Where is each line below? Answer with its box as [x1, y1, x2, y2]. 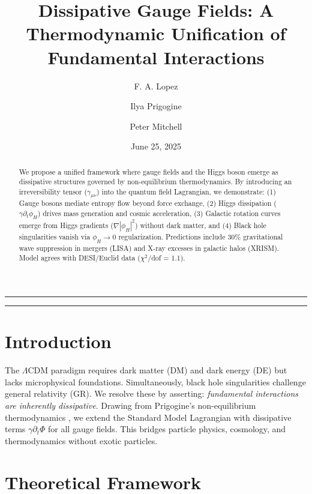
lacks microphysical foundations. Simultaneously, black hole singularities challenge [5, 375, 306, 388]
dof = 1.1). [151, 253, 185, 263]
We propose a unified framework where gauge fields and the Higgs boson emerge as [19, 166, 278, 176]
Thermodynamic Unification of [26, 21, 286, 46]
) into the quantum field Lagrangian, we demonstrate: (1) [97, 186, 276, 196]
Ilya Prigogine [130, 100, 182, 112]
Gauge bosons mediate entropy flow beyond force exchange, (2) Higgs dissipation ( [19, 198, 277, 208]
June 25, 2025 [130, 140, 182, 152]
